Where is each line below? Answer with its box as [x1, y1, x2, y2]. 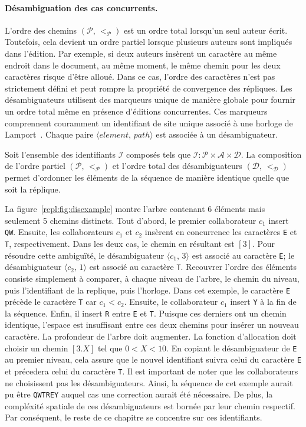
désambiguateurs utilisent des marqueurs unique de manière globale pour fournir [5, 93, 296, 106]
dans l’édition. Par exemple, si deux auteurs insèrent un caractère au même [5, 47, 277, 59]
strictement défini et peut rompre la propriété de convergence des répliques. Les [5, 82, 292, 94]
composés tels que [126, 148, 191, 160]
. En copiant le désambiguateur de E [166, 341, 297, 354]
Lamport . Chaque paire [5, 128, 94, 141]
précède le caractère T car [5, 295, 97, 308]
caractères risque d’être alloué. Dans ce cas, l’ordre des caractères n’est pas [5, 70, 275, 83]
